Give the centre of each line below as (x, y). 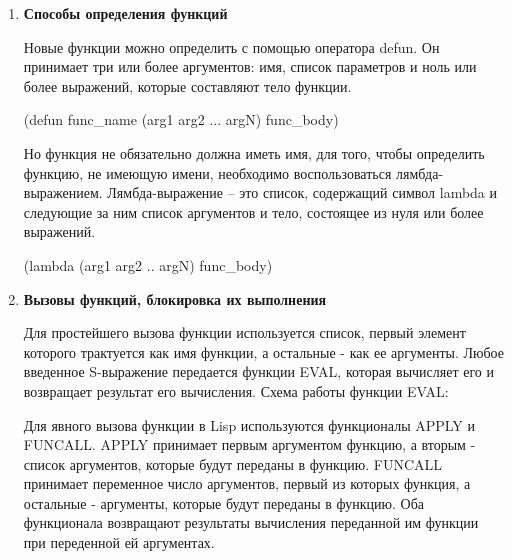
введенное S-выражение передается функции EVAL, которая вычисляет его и (259, 371)
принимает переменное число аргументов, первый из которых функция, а (247, 483)
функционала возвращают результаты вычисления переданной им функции (251, 522)
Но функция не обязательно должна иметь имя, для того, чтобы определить (254, 152)
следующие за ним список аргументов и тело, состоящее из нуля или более (253, 211)
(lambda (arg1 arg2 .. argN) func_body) (148, 264)
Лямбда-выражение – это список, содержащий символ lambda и (302, 192)
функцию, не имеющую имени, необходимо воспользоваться (207, 172)
